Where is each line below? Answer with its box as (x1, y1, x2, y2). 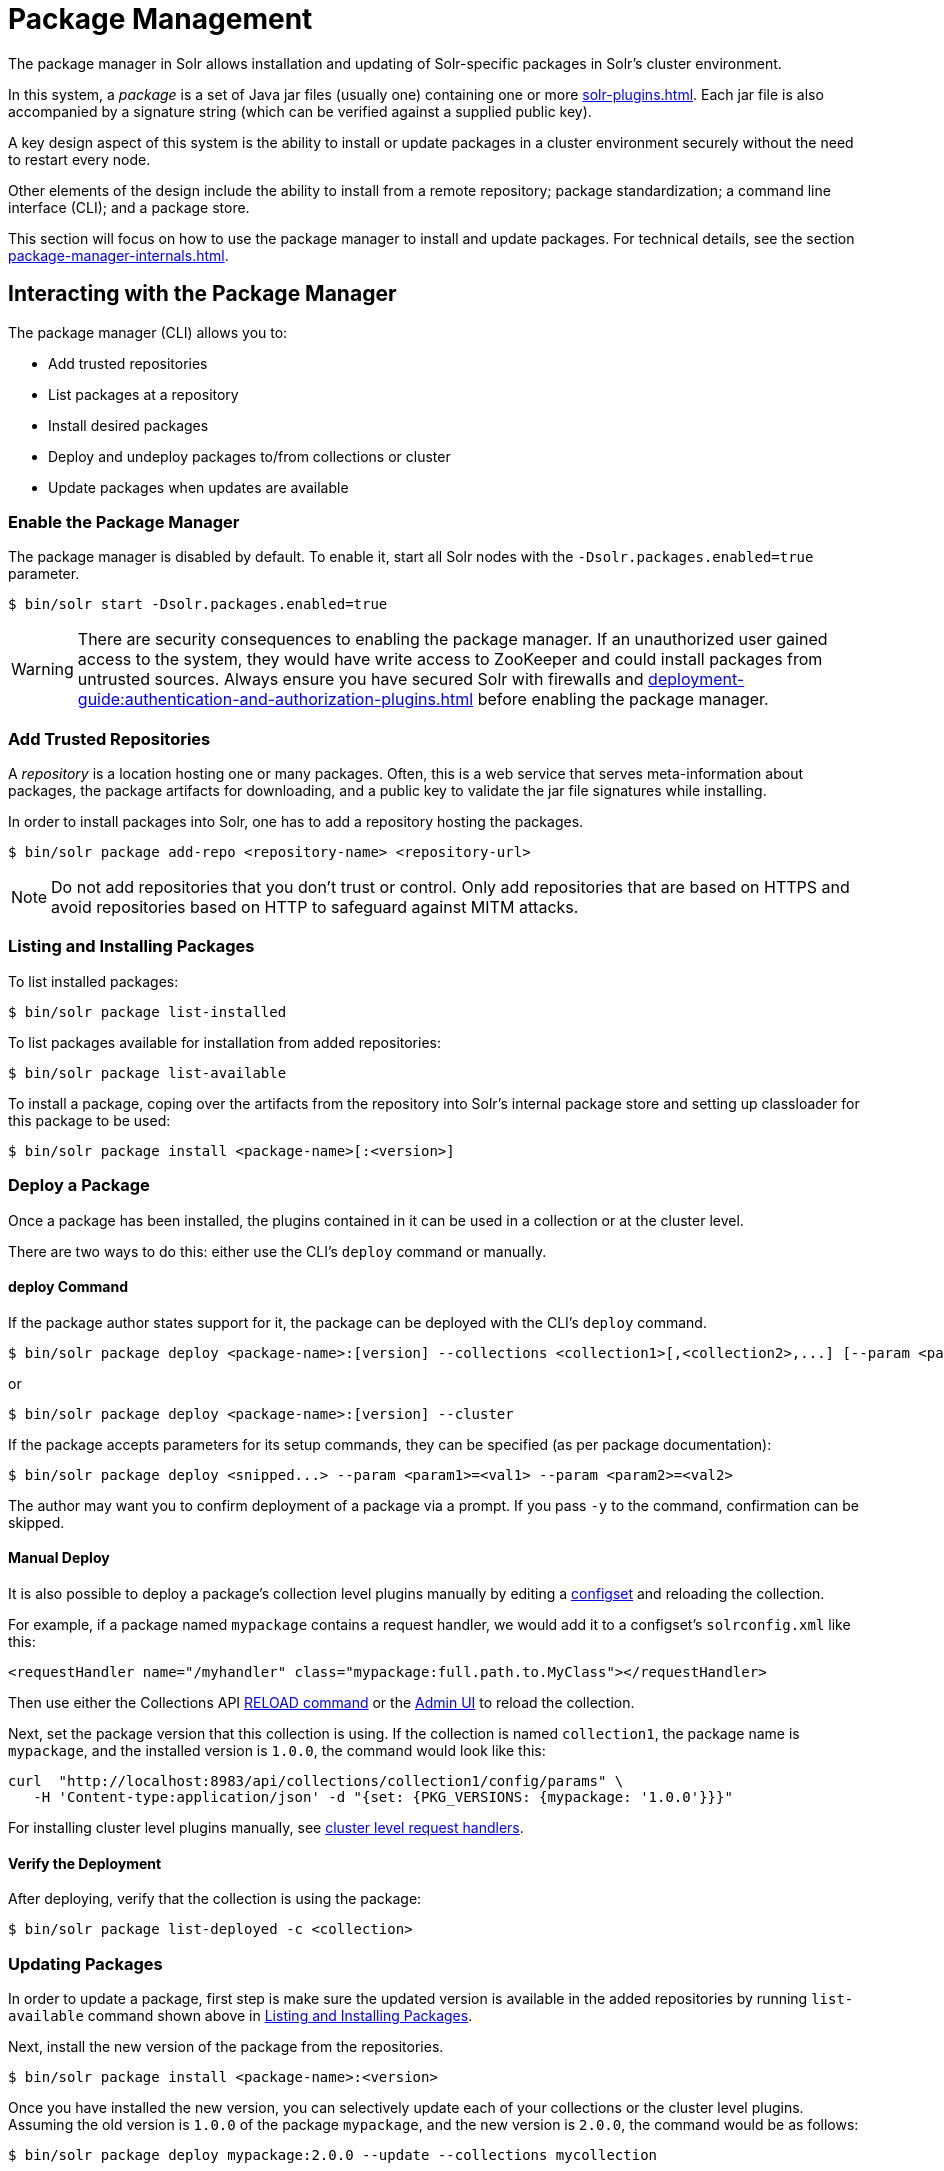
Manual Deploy (8, 1549, 110, 1567)
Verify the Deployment (8, 1854, 162, 1872)
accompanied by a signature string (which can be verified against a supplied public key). (8, 102, 592, 120)
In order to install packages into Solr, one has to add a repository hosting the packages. (8, 813, 584, 831)
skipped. (8, 1513, 65, 1531)
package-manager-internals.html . (8, 246, 229, 264)
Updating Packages (8, 1953, 163, 1974)
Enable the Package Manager (8, 511, 240, 532)
